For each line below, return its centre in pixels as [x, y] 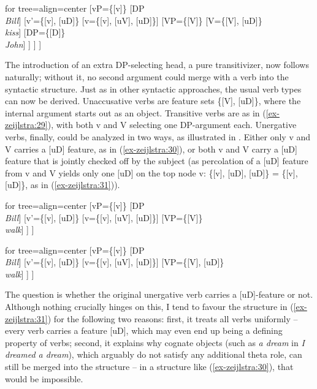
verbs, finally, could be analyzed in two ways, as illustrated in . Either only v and [158, 136]
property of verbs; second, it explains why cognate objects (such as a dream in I [155, 342]
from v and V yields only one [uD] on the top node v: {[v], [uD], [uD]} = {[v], [151, 172]
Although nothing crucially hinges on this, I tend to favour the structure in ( [149, 307]
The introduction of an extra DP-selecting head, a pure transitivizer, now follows [157, 65]
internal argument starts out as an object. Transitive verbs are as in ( [136, 112]
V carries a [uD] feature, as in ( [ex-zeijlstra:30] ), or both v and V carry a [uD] [151, 149]
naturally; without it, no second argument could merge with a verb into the [147, 76]
